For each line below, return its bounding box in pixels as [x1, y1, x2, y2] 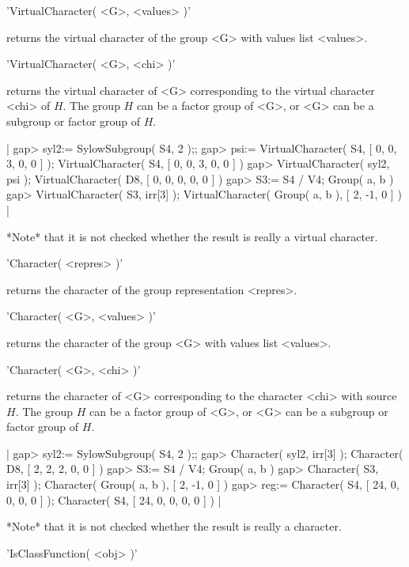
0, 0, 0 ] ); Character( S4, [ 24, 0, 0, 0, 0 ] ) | [6, 491, 222, 508]
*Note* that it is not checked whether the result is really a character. [6, 518, 342, 535]
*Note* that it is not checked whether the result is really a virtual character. [6, 228, 378, 244]
